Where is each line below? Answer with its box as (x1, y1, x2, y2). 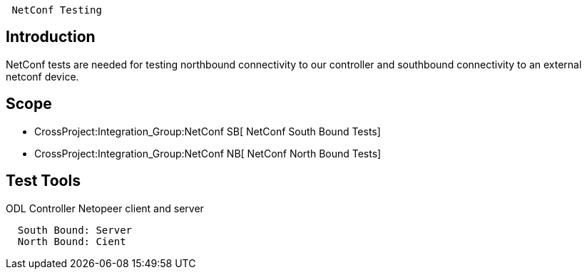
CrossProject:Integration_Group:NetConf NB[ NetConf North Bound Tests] (34, 147, 382, 160)
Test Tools (6, 172, 81, 190)
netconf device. (6, 70, 79, 83)
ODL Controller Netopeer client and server (6, 202, 204, 214)
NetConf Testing (11, 4, 102, 16)
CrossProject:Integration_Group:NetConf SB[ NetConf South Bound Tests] (34, 125, 381, 137)
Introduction (6, 28, 96, 46)
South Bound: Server (17, 224, 133, 236)
